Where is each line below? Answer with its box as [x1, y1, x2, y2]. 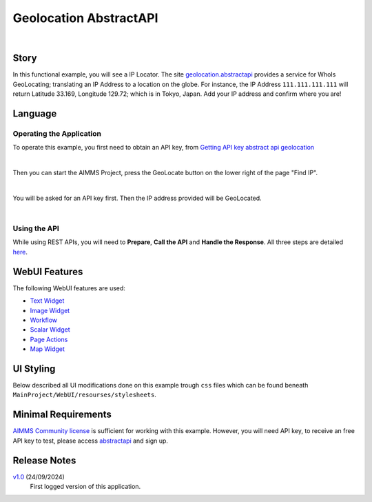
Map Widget [30, 345, 65, 353]
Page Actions [30, 335, 68, 343]
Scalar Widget [30, 325, 70, 334]
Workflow [30, 316, 58, 324]
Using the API [12, 224, 60, 234]
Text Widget [30, 297, 65, 305]
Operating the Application [12, 129, 101, 139]
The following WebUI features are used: [12, 283, 125, 292]
